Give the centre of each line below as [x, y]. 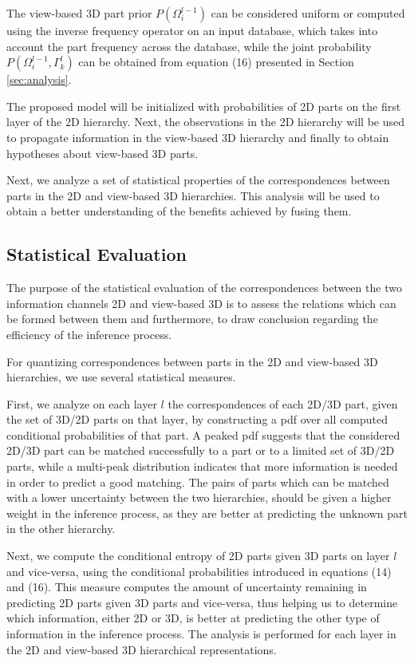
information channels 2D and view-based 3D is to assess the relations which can [201, 303]
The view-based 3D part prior [79, 13]
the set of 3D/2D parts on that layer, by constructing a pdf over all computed [197, 419]
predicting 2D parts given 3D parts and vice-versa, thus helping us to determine [202, 602]
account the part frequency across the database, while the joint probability [189, 46]
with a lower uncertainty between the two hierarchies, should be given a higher [199, 497]
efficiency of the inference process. [89, 334]
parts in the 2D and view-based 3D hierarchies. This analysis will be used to [193, 195]
